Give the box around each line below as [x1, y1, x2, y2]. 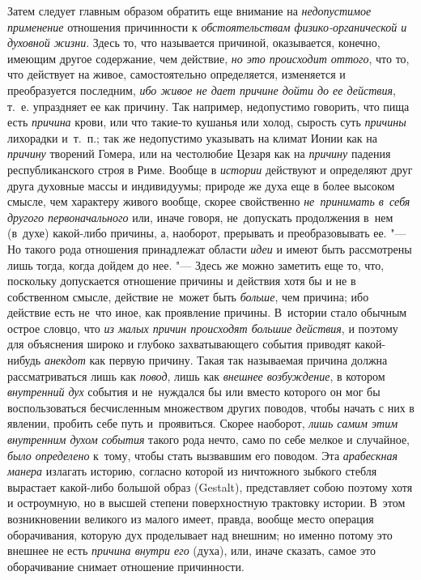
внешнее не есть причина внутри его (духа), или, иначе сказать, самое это [7, 542, 376, 559]
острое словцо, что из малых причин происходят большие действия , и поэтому [7, 319, 398, 336]
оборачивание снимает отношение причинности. [7, 557, 245, 574]
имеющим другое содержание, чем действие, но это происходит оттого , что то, [7, 49, 410, 66]
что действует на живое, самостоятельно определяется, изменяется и [7, 66, 346, 83]
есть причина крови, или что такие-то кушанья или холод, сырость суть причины [7, 113, 406, 130]
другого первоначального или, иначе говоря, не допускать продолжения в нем [7, 208, 393, 225]
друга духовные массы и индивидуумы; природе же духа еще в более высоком [7, 177, 395, 194]
